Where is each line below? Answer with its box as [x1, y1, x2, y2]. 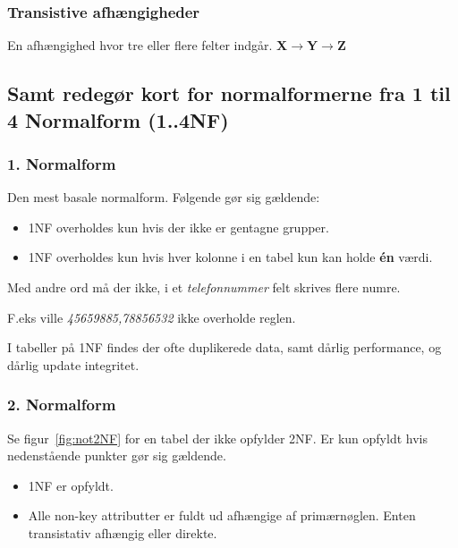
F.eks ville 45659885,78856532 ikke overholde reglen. [7, 308, 296, 326]
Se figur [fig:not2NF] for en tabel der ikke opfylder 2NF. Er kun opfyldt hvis [7, 428, 428, 447]
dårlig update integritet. [7, 355, 140, 374]
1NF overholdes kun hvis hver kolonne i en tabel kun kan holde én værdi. [28, 248, 433, 266]
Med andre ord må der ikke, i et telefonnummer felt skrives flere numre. [7, 277, 401, 296]
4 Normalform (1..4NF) [7, 105, 229, 133]
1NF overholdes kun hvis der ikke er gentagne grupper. [28, 217, 329, 236]
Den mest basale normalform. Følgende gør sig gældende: [7, 188, 320, 207]
